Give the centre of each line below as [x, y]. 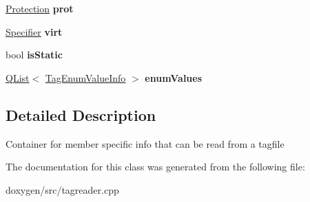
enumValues [174, 77]
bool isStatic [34, 55]
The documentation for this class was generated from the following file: [155, 167]
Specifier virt [34, 31]
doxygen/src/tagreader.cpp [62, 189]
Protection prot [40, 8]
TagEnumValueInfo [85, 77]
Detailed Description [81, 114]
